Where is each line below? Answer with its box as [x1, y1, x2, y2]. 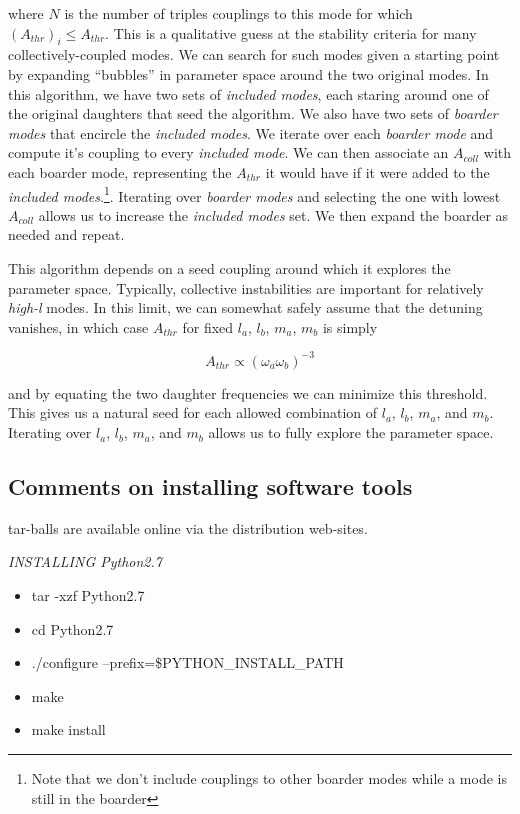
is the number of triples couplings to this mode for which [64, 3, 413, 23]
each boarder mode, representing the [8, 161, 232, 182]
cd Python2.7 [31, 618, 114, 639]
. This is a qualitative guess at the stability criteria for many [105, 22, 477, 43]
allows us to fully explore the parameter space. [208, 422, 494, 443]
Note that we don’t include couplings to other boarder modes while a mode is [31, 768, 507, 788]
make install [31, 719, 106, 740]
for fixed [182, 316, 234, 337]
